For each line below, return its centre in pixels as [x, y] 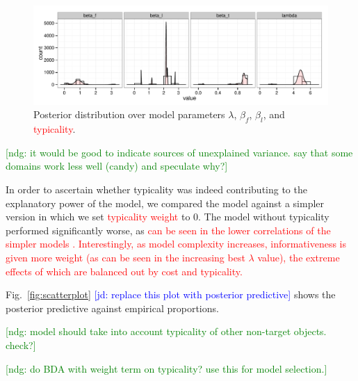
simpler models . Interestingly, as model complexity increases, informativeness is [176, 244]
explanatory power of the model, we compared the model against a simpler [165, 203]
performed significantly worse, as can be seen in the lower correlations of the [168, 230]
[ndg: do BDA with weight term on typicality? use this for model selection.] [166, 368]
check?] [21, 344]
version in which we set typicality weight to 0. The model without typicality [168, 217]
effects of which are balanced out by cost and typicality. [124, 271]
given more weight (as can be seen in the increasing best [125, 257]
